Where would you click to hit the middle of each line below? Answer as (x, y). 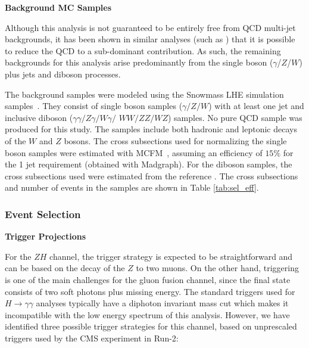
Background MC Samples (58, 7)
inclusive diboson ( (39, 117)
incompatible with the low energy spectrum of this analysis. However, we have (147, 314)
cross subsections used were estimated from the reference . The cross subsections (152, 175)
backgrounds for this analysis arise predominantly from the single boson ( (139, 62)
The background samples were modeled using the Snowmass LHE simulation (144, 94)
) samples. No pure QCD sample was (235, 117)
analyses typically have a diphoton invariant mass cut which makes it (162, 303)
